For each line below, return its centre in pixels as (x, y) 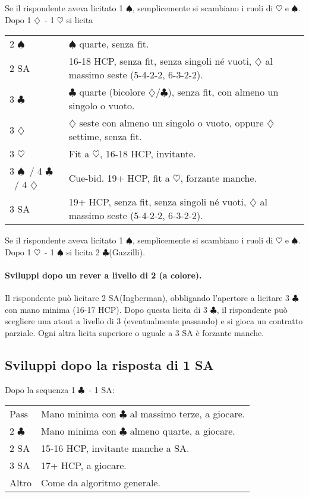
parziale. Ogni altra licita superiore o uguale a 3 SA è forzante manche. (135, 332)
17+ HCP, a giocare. (83, 466)
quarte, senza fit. (114, 44)
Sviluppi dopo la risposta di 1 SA (109, 364)
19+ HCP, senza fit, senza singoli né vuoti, (157, 202)
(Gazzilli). (127, 251)
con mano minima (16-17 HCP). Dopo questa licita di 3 (106, 309)
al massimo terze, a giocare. (187, 414)
